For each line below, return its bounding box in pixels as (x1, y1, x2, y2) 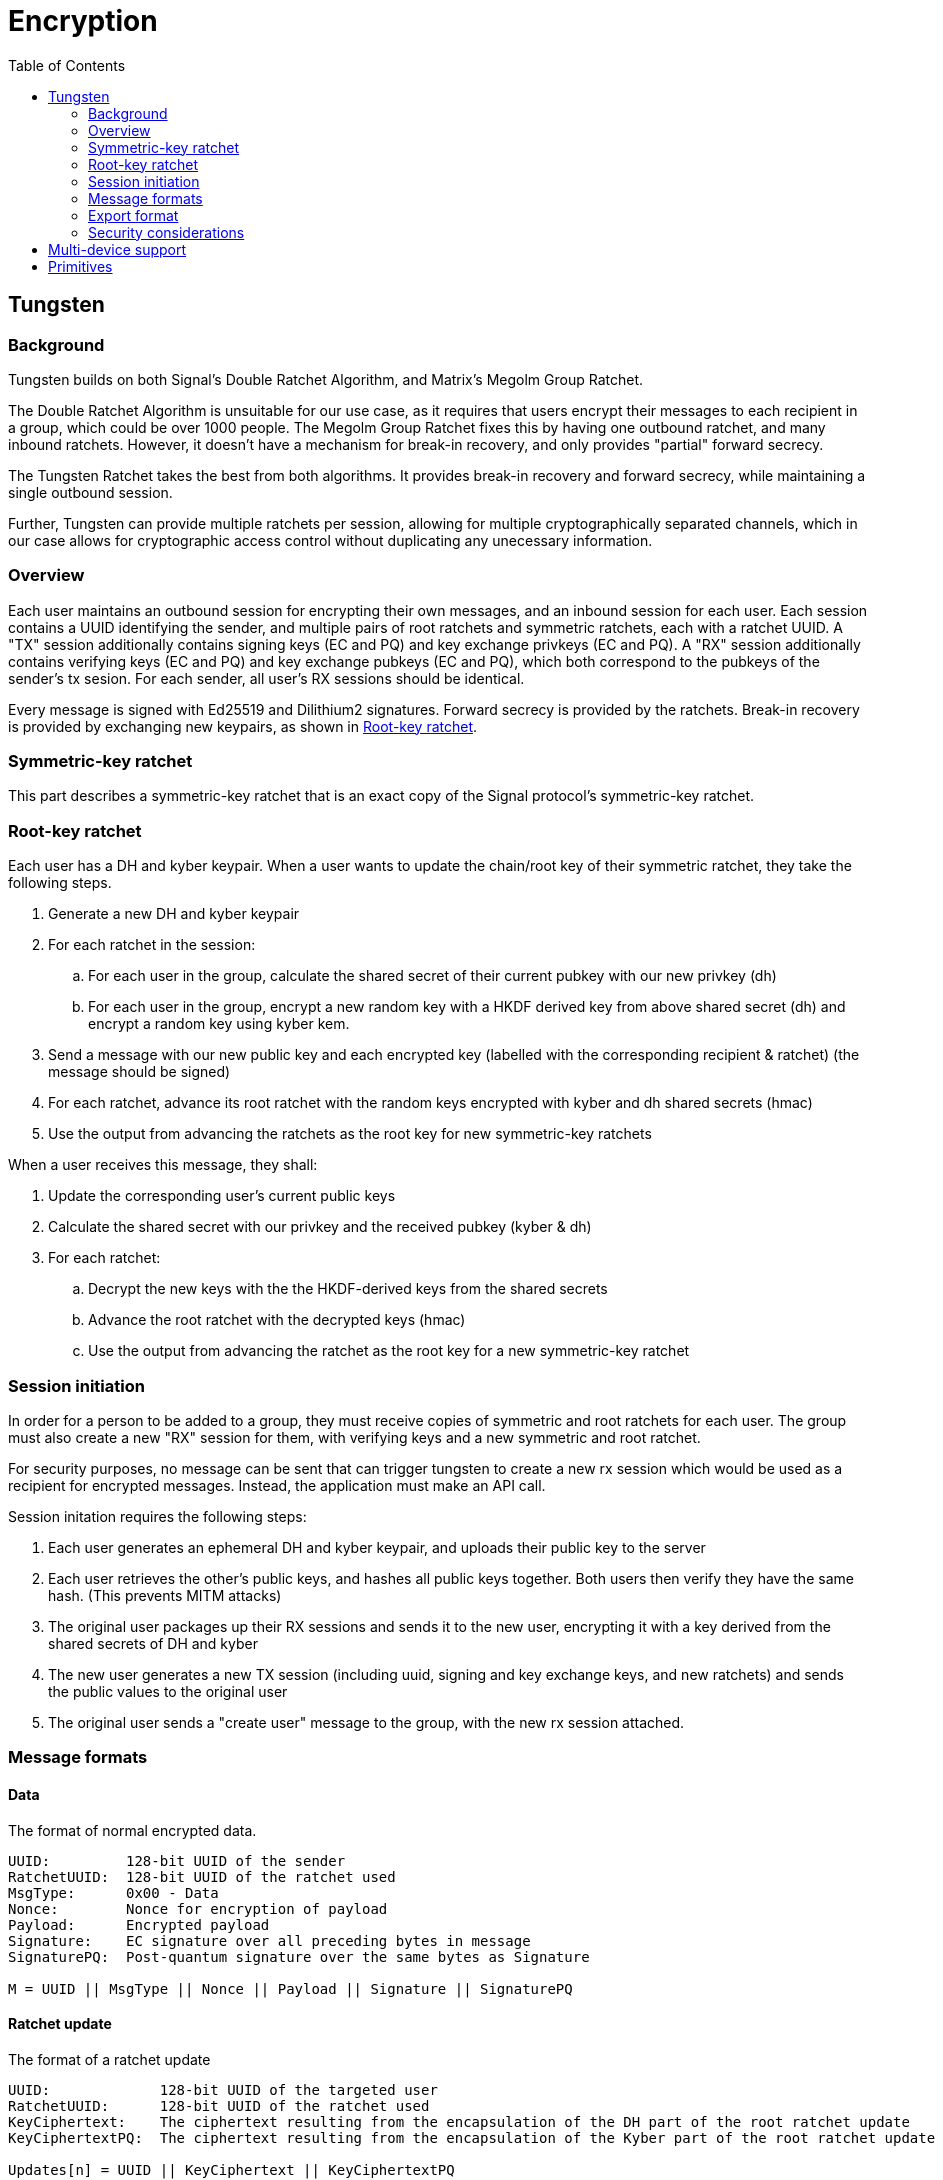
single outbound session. (8, 483, 173, 501)
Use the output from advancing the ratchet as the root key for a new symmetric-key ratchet (88, 1342, 690, 1360)
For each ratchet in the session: (48, 936, 256, 954)
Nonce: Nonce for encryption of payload (8, 1900, 388, 1917)
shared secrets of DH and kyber (48, 1634, 258, 1652)
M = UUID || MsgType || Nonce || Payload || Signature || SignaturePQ (8, 1980, 573, 1997)
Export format (88, 206, 179, 224)
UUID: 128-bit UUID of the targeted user (8, 2081, 438, 2098)
